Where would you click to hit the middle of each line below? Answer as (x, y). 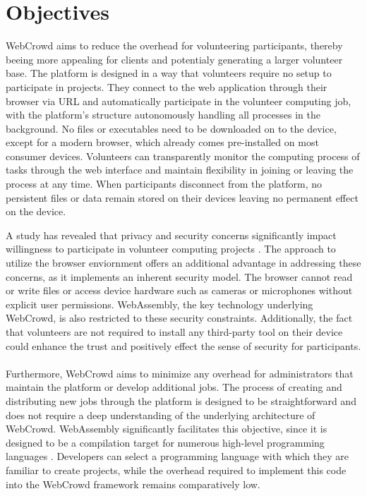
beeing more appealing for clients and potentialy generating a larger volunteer (174, 59)
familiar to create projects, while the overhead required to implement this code (176, 470)
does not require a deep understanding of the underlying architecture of (161, 415)
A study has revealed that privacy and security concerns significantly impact (171, 235)
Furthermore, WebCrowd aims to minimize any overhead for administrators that (180, 373)
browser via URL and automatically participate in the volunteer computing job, (179, 101)
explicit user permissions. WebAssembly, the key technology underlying (160, 304)
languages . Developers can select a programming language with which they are (177, 456)
